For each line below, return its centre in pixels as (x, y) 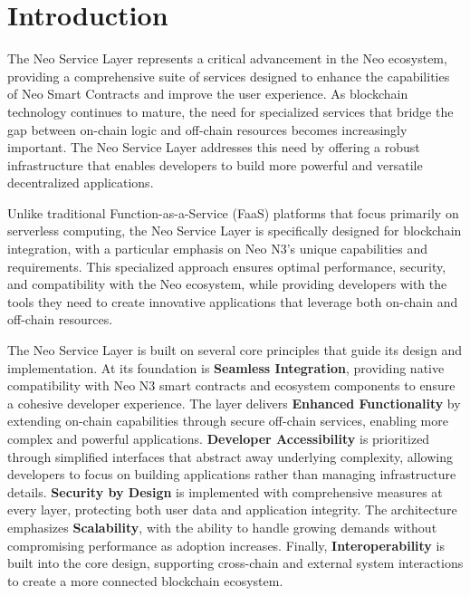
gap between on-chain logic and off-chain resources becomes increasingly (207, 129)
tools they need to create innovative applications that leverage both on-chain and (233, 301)
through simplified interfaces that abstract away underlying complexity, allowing (230, 456)
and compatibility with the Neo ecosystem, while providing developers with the (227, 284)
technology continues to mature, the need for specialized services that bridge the (230, 111)
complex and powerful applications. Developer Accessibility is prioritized (219, 438)
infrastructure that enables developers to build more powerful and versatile (215, 164)
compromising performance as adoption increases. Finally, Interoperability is (226, 545)
